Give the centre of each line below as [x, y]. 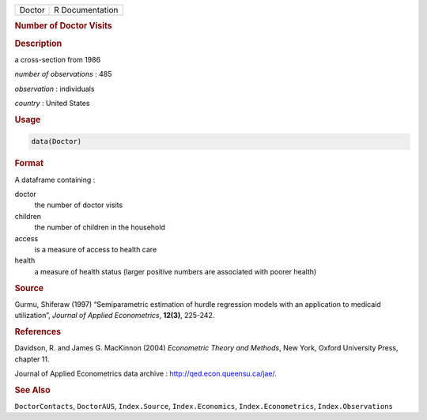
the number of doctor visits [79, 205]
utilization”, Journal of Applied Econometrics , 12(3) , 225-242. [115, 316]
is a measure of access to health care [96, 249]
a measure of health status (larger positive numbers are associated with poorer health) [176, 271]
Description [38, 44]
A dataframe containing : [55, 180]
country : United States [52, 104]
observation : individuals [55, 89]
